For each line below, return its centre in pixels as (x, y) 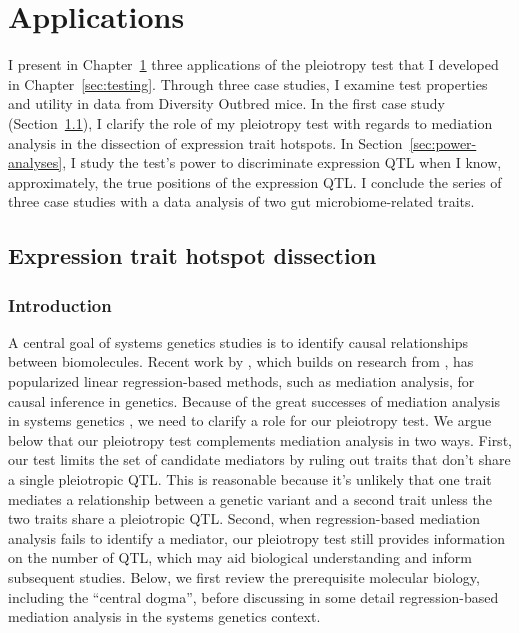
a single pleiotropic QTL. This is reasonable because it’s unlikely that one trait (250, 479)
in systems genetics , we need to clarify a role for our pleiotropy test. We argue (250, 420)
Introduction (60, 304)
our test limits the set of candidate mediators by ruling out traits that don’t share (259, 459)
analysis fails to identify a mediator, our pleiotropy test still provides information (256, 537)
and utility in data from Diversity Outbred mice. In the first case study (227, 103)
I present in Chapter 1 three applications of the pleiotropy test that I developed (253, 64)
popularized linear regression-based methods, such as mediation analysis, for (241, 381)
